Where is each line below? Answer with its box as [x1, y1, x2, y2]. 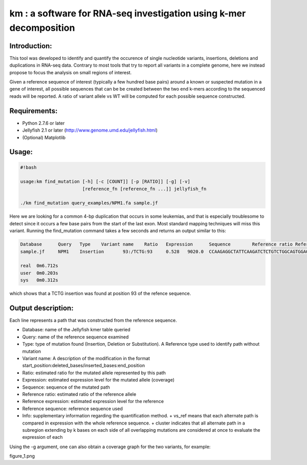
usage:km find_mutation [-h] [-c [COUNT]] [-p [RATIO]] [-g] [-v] [20, 179, 190, 184]
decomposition [9, 22, 75, 33]
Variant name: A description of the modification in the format [22, 355, 150, 361]
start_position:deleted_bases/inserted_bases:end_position [22, 363, 145, 369]
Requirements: [9, 107, 58, 115]
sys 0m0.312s [20, 277, 58, 283]
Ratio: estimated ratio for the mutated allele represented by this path [22, 369, 166, 376]
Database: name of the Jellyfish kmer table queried [22, 327, 130, 333]
